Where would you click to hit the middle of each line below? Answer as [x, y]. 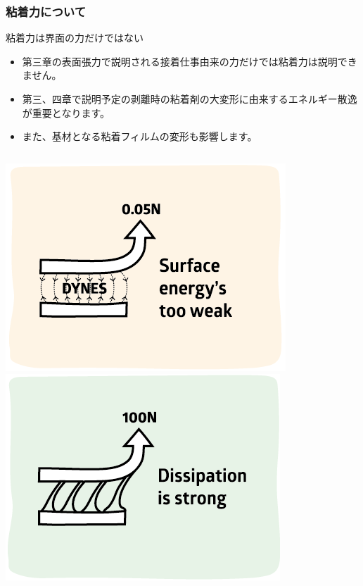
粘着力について [46, 11]
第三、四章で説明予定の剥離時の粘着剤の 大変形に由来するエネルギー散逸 [190, 99]
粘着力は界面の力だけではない [75, 38]
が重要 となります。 [66, 112]
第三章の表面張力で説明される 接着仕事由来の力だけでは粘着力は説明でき [190, 61]
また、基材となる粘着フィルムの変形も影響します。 [140, 136]
